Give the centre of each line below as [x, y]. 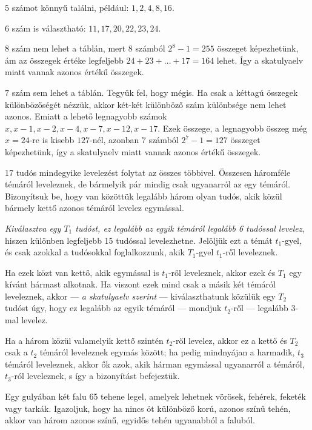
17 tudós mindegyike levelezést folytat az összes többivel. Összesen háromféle [148, 172]
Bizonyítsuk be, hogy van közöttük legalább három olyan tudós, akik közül [144, 196]
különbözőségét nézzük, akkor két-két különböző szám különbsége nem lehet [146, 104]
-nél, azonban [115, 140]
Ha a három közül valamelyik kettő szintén [84, 340]
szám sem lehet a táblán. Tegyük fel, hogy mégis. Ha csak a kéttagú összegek [155, 92]
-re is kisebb [52, 140]
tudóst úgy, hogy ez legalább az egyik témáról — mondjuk [113, 308]
